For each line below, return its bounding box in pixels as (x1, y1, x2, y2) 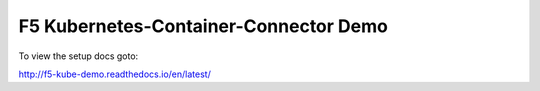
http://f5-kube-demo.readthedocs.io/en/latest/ (18, 68, 212, 80)
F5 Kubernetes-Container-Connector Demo (18, 15, 389, 37)
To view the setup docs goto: (18, 50, 139, 62)
